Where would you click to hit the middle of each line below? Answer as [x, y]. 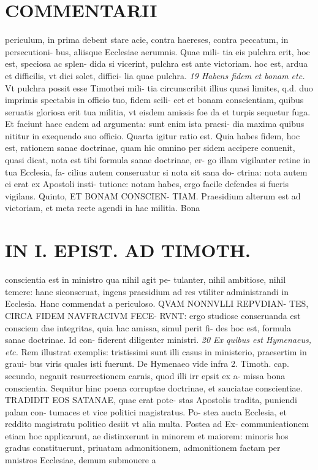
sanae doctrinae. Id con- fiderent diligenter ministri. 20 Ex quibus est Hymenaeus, [158, 340]
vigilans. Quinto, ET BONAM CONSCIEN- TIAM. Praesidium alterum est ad [153, 195]
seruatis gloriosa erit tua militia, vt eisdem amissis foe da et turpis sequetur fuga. [158, 111]
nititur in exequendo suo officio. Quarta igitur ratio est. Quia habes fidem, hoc [153, 135]
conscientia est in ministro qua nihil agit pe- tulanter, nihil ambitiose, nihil [146, 279]
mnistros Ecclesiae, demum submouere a [81, 460]
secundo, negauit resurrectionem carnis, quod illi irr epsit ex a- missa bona [145, 375]
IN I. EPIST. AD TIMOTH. [128, 250]
